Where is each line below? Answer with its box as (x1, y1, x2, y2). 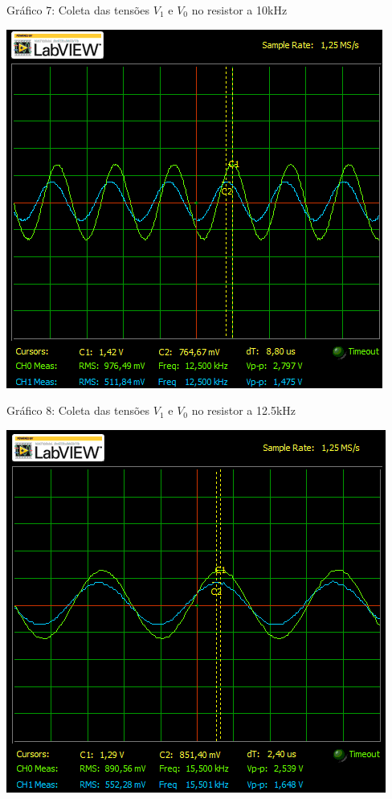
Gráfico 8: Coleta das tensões (6, 402, 150, 419)
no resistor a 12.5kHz (191, 402, 296, 419)
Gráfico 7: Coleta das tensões (6, 2, 150, 18)
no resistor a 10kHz (191, 2, 288, 18)
